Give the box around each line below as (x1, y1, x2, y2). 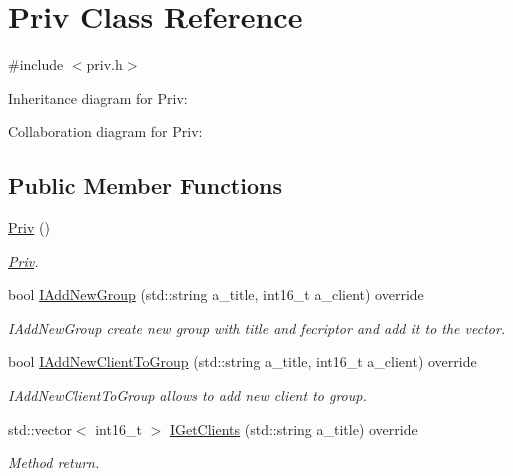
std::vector (8, 418, 72, 439)
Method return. (8, 452, 100, 473)
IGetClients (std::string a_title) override (169, 418, 418, 439)
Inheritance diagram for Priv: (8, 87, 188, 108)
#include (8, 54, 64, 75)
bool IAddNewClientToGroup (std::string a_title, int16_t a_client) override (8, 351, 477, 372)
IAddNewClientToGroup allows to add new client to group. (8, 385, 367, 406)
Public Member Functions (8, 170, 282, 201)
